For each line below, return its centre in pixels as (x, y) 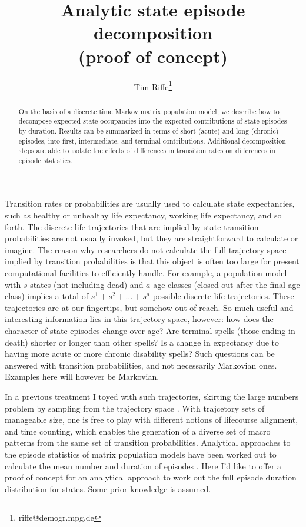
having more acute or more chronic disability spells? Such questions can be (140, 354)
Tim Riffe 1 (153, 85)
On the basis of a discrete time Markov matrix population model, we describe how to (149, 111)
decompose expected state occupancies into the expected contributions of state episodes (153, 121)
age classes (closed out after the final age (227, 284)
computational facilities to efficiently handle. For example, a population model (146, 273)
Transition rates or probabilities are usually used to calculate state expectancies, (150, 203)
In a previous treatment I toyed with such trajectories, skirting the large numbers (152, 396)
